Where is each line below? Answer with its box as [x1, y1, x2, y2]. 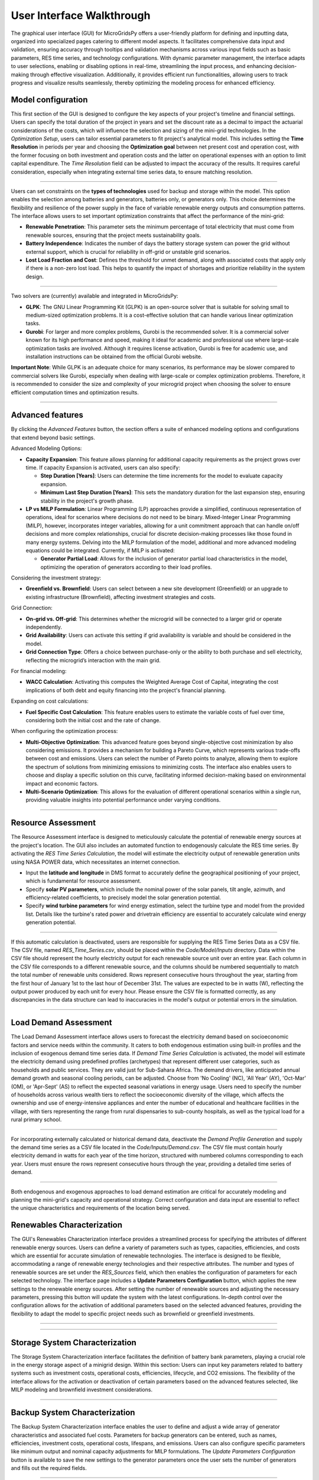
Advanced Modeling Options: [11, 445, 82, 452]
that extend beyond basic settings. [11, 434, 96, 441]
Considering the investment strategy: [11, 574, 102, 581]
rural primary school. [11, 1116, 62, 1123]
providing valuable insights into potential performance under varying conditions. [25, 796, 221, 803]
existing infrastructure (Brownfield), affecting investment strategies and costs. [25, 593, 216, 600]
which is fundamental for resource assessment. [25, 877, 142, 884]
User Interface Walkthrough [11, 9, 151, 22]
